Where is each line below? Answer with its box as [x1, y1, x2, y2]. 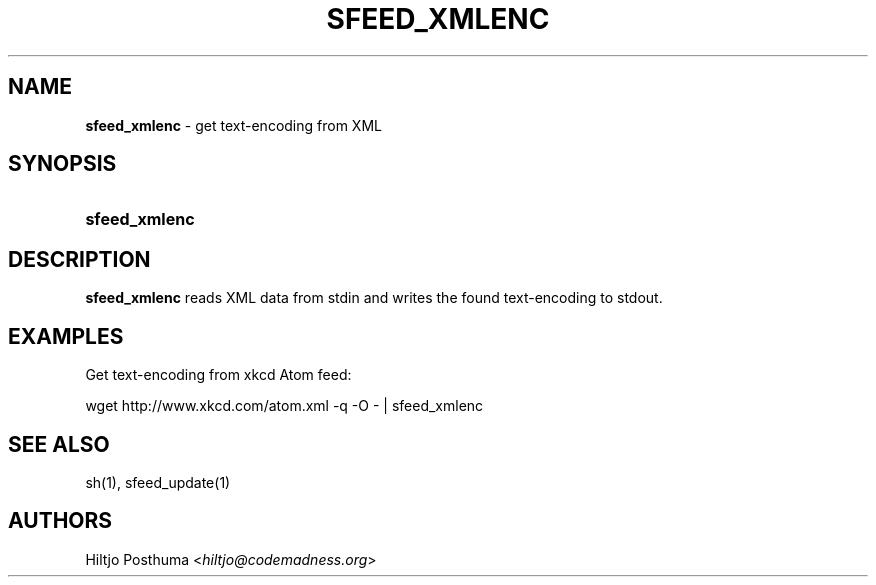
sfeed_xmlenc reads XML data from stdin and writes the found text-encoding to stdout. [85, 289, 663, 307]
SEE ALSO [8, 431, 110, 457]
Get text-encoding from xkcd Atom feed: [85, 366, 352, 384]
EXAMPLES [8, 323, 124, 349]
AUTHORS [8, 508, 113, 534]
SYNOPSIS [8, 151, 117, 177]
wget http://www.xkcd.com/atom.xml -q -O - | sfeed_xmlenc [85, 397, 484, 415]
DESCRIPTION [8, 246, 151, 272]
